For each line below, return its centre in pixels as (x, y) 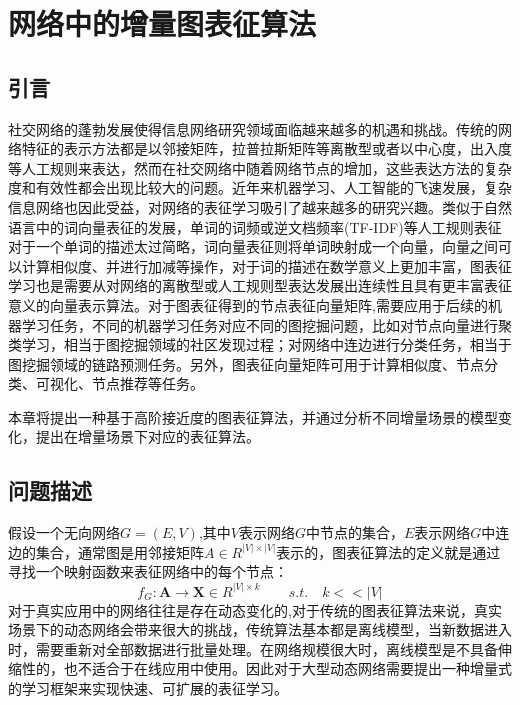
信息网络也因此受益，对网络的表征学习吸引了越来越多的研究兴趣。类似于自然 (260, 206)
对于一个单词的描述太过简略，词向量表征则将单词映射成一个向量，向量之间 (253, 246)
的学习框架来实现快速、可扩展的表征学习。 (148, 687)
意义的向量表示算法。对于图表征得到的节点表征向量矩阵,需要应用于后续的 (248, 304)
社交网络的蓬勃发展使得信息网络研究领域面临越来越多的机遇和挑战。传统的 (253, 128)
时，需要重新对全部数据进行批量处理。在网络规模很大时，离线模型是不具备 (253, 648)
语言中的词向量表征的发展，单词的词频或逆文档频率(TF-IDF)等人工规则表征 (255, 226)
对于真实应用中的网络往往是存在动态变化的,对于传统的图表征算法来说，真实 (255, 609)
